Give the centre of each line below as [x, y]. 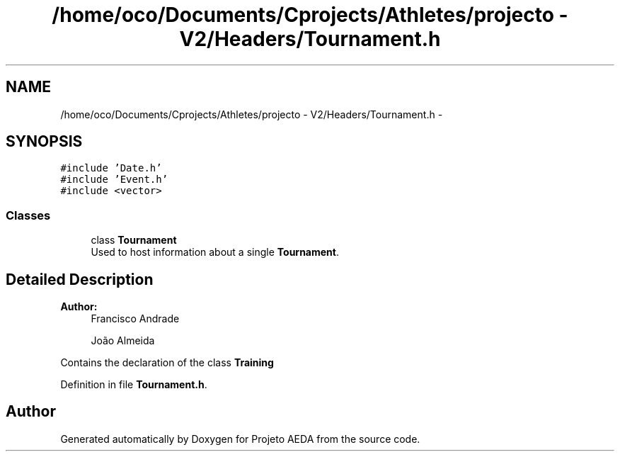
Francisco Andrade [135, 319]
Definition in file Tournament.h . [134, 385]
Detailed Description [80, 279]
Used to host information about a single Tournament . [215, 252]
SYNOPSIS [44, 142]
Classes [28, 215]
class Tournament [134, 240]
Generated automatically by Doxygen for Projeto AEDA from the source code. [240, 439]
